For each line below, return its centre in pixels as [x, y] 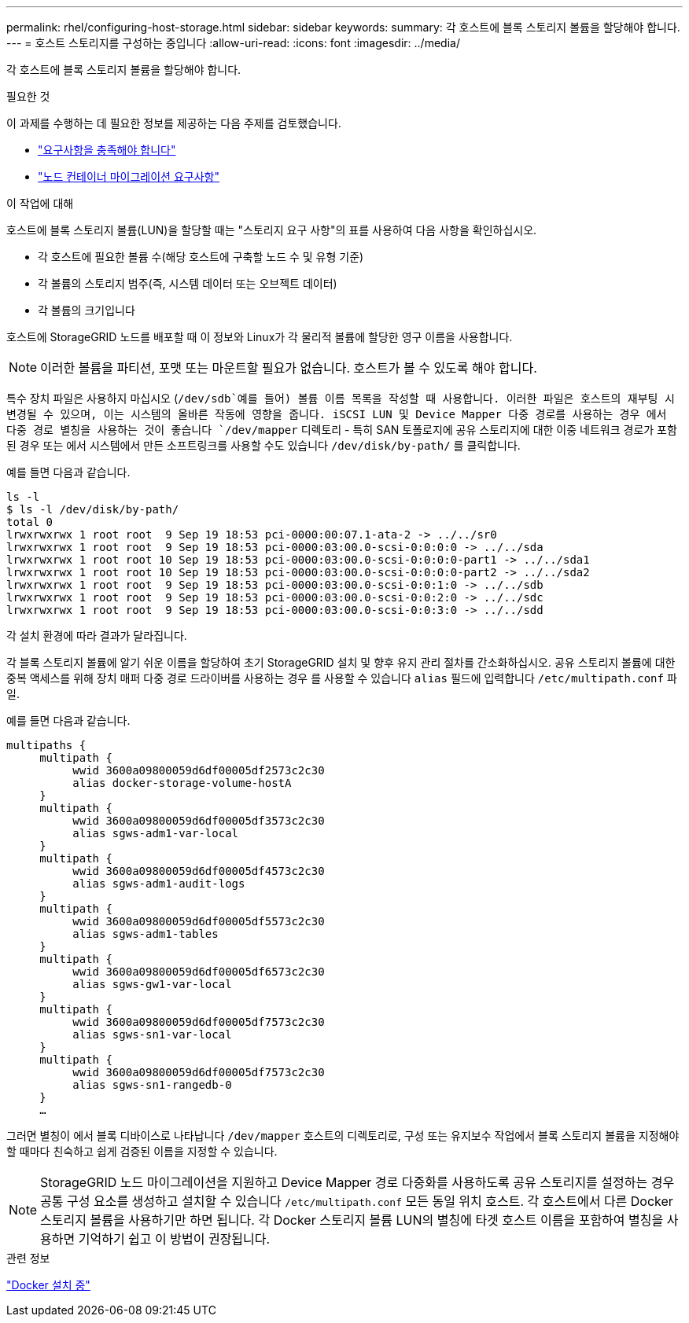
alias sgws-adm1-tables [146, 934]
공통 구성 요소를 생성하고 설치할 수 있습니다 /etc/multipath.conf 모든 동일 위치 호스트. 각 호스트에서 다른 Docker [357, 1201]
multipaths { [46, 745]
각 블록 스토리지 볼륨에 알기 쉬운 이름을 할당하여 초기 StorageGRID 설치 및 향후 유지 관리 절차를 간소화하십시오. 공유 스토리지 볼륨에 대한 [341, 662]
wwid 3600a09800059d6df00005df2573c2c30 [199, 770]
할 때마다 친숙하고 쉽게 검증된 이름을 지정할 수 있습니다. [142, 1151]
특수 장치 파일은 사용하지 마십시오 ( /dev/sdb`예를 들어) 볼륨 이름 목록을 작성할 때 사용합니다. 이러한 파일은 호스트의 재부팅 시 [341, 398]
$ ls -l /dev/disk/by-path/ [93, 509]
